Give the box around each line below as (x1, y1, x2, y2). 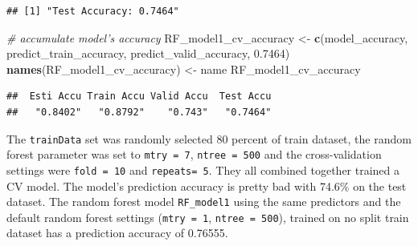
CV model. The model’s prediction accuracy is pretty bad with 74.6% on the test (6, 177, 407, 194)
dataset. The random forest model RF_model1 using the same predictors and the (6, 193, 401, 210)
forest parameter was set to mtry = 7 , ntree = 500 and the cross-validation (6, 146, 382, 163)
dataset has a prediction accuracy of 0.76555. (6, 224, 228, 241)
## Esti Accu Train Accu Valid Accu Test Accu (6, 91, 272, 103)
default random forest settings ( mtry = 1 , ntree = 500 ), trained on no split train (6, 208, 409, 225)
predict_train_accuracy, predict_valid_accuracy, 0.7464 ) (6, 45, 290, 62)
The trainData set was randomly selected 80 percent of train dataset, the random (6, 130, 412, 147)
